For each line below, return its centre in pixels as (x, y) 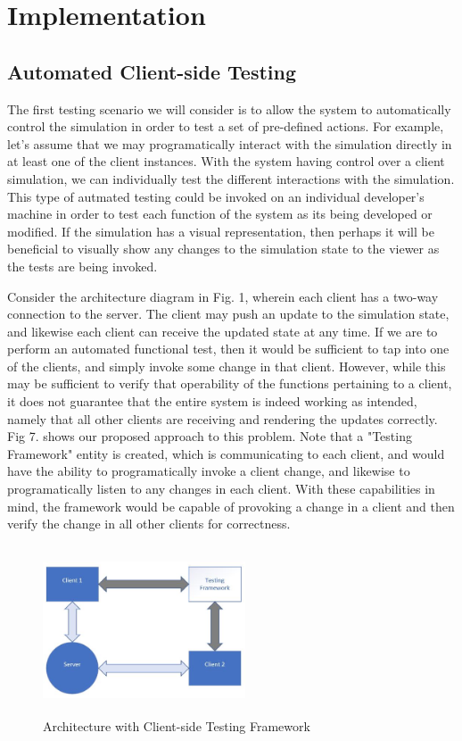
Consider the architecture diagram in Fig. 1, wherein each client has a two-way (223, 296)
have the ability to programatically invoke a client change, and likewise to (209, 471)
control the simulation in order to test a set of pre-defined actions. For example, (226, 126)
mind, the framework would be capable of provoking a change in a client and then (231, 506)
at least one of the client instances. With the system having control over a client (226, 161)
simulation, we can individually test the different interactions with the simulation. (231, 178)
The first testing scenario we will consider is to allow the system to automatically (229, 108)
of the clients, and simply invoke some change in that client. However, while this (227, 366)
